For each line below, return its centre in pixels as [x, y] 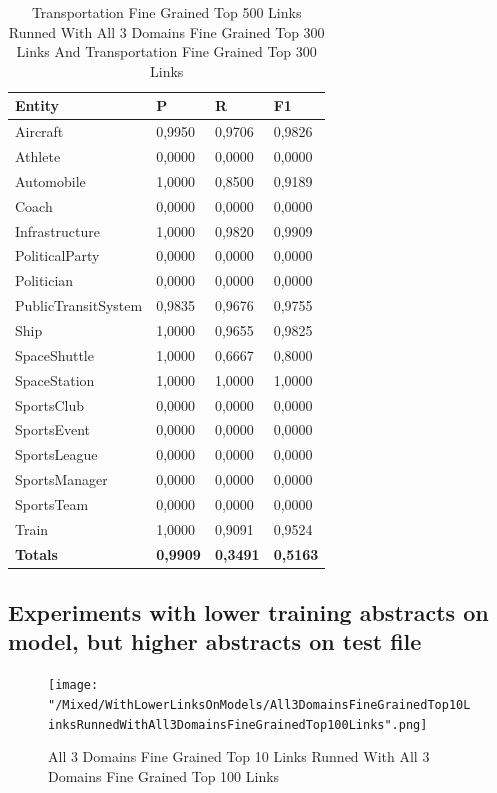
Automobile [50, 180]
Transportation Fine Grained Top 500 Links [166, 12]
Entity [37, 105]
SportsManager [61, 479]
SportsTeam [52, 503]
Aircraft [39, 131]
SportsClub [49, 404]
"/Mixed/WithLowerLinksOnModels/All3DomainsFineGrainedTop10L [259, 704]
